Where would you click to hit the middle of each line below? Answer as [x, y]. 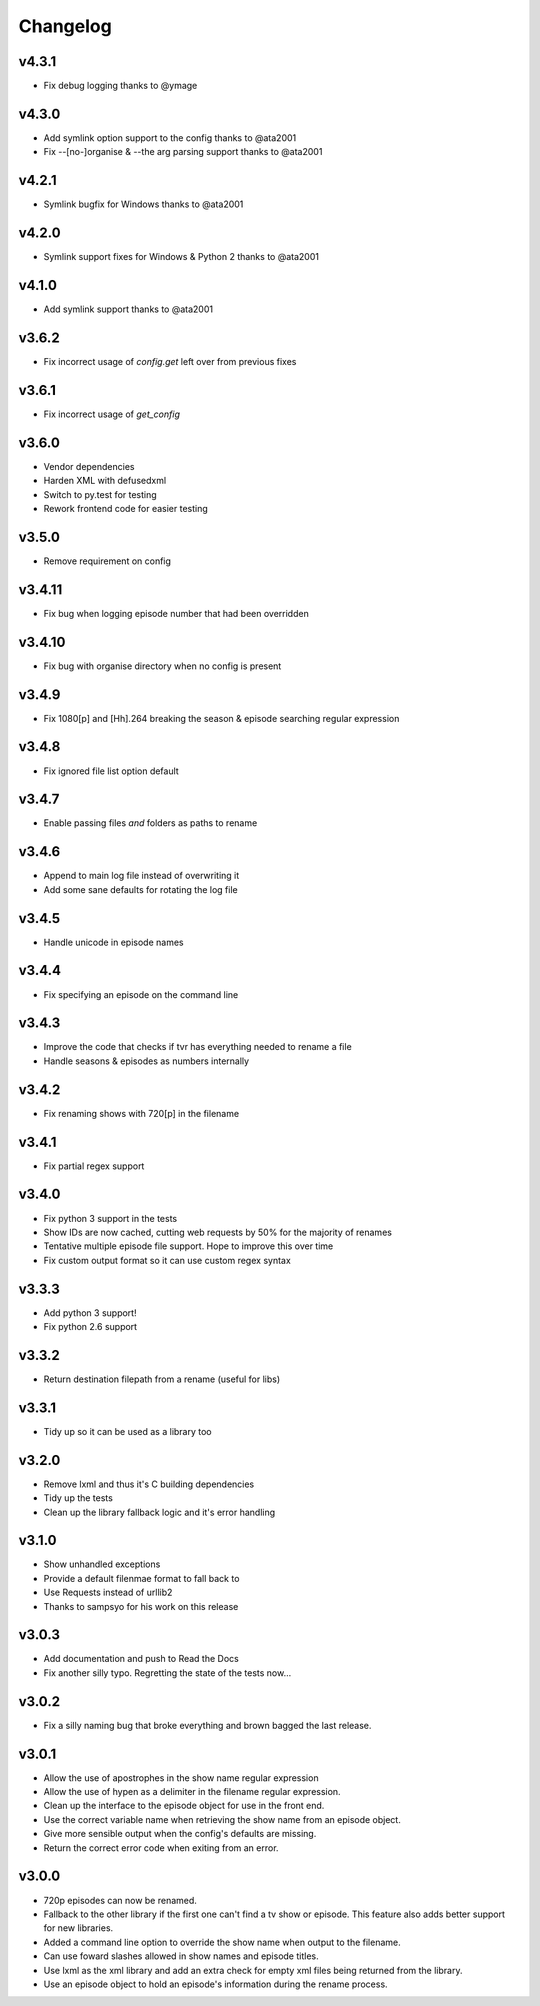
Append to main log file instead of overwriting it [141, 876]
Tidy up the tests [78, 1498]
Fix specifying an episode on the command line [141, 994]
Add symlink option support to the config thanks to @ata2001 [170, 137]
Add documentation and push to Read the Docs [141, 1659]
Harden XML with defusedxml [105, 481]
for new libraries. [78, 1928]
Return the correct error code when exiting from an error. [161, 1847]
